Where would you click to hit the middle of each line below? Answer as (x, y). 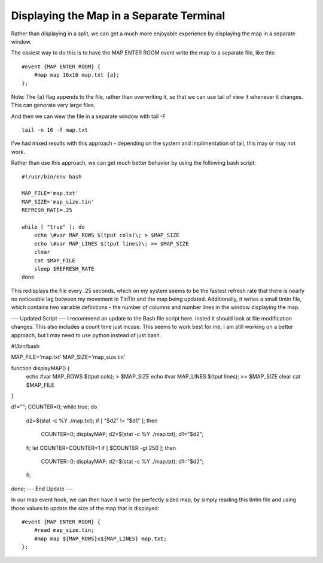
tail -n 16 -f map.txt (55, 130)
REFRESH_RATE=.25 (47, 210)
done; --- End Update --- (42, 489)
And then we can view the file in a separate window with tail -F (88, 116)
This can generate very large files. (53, 105)
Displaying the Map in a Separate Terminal (118, 16)
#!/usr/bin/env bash (52, 176)
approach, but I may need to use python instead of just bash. (86, 335)
